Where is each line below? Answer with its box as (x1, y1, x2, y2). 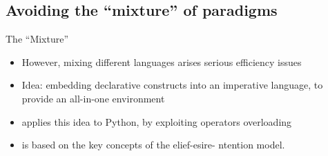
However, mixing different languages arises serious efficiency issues (21, 54, 302, 69)
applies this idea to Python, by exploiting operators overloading (21, 114, 292, 129)
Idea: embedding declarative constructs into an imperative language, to (21, 78, 323, 92)
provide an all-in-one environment (21, 91, 165, 105)
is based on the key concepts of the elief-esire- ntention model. (21, 137, 285, 152)
